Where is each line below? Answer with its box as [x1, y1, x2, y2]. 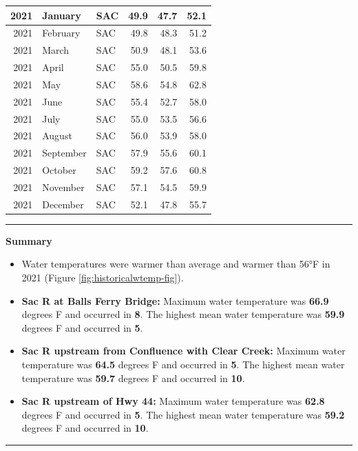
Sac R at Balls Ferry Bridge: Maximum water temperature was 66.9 [21, 293, 329, 308]
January [42, 8, 81, 22]
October [42, 163, 76, 177]
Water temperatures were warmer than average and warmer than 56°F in [21, 257, 330, 271]
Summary [6, 233, 52, 248]
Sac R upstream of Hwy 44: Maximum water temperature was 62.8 [21, 394, 325, 408]
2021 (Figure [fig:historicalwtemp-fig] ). [21, 270, 184, 285]
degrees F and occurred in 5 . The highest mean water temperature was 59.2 [21, 407, 345, 421]
